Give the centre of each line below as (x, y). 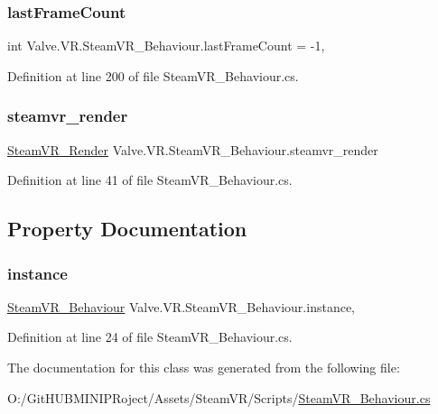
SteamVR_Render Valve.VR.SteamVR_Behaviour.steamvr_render (193, 149)
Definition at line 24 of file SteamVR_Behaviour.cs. (150, 337)
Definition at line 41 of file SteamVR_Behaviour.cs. (150, 180)
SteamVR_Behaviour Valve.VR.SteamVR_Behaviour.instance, (181, 306)
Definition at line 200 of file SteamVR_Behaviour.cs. (153, 75)
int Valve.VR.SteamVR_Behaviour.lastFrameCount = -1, (166, 46)
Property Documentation (127, 229)
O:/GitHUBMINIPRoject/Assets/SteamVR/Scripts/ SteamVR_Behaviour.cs (219, 397)
